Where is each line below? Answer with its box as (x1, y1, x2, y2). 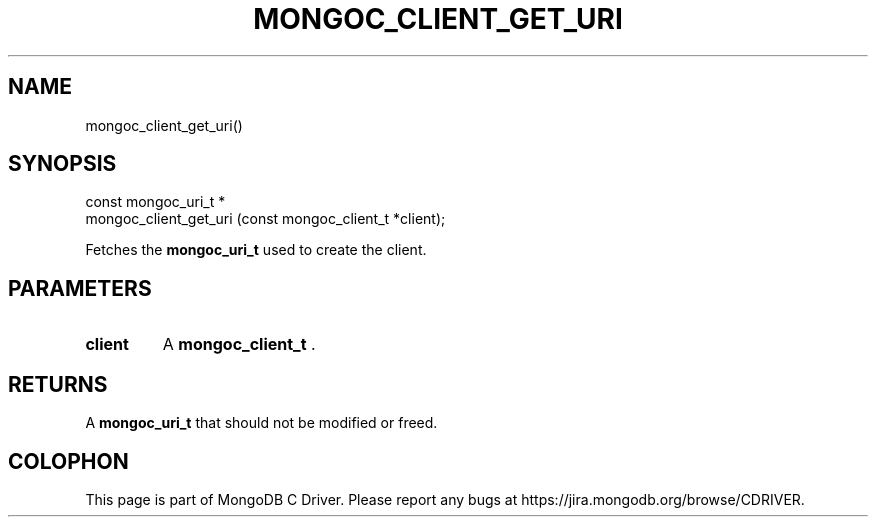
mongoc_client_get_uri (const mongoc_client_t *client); (85, 210, 446, 228)
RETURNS (8, 371, 108, 397)
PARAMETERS (8, 275, 152, 301)
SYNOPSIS (8, 151, 117, 177)
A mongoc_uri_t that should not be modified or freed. (85, 414, 438, 432)
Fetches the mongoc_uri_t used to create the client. (85, 241, 427, 259)
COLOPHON (8, 448, 129, 474)
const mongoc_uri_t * (85, 193, 226, 211)
